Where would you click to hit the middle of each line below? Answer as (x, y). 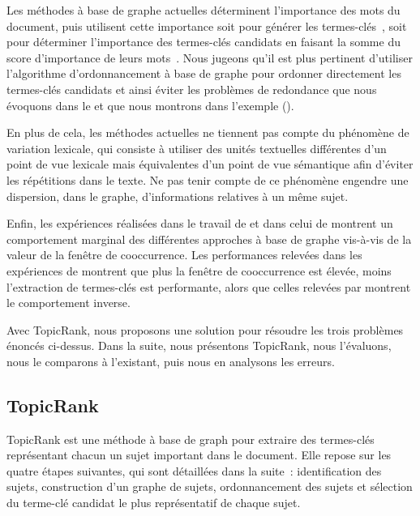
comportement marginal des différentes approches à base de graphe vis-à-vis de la (209, 239)
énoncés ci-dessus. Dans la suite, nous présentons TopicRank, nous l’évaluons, (199, 345)
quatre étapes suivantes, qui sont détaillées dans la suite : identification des (194, 470)
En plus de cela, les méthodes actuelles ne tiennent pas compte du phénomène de (208, 132)
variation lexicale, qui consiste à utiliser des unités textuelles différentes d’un (197, 148)
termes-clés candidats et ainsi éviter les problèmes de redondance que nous (192, 89)
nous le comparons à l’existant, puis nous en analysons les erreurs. (171, 361)
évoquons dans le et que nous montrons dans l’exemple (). (150, 105)
